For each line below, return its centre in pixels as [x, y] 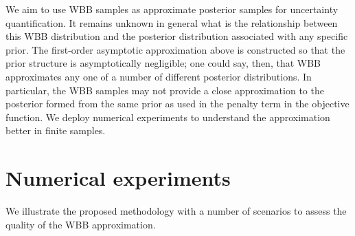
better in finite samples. [56, 130]
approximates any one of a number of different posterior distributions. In [159, 76]
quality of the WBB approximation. [81, 224]
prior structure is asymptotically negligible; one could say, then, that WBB [163, 63]
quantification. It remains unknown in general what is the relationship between [172, 22]
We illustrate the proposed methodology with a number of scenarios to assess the [176, 211]
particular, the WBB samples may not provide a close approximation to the [165, 90]
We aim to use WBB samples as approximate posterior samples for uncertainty [172, 9]
